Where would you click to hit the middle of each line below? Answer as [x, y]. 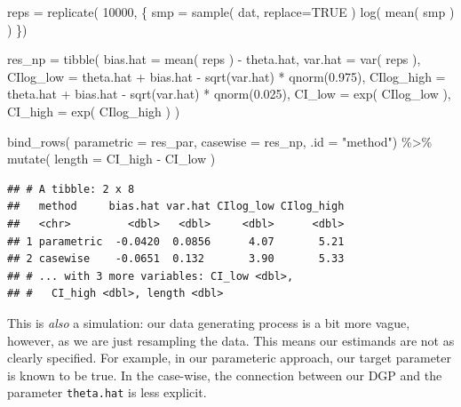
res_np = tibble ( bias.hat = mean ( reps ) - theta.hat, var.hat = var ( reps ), [214, 59]
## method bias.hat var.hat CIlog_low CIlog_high [176, 207]
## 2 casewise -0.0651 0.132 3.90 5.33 [176, 259]
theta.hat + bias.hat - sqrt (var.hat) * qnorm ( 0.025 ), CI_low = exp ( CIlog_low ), [229, 94]
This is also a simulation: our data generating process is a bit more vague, [209, 322]
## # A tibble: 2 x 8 [71, 189]
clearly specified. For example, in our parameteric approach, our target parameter [230, 358]
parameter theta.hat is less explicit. [107, 392]
